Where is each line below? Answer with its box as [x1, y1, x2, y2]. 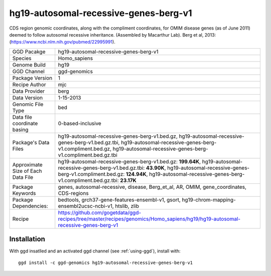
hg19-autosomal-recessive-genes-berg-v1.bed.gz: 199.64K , [58, 158, 201, 165]
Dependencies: [12, 202, 49, 209]
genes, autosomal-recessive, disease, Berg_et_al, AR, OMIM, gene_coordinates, [58, 183, 247, 190]
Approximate [12, 161, 43, 168]
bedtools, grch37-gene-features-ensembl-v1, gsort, [58, 196, 181, 203]
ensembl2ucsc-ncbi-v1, [58, 202, 114, 209]
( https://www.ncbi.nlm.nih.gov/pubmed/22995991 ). [9, 39, 115, 45]
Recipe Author [12, 81, 46, 88]
